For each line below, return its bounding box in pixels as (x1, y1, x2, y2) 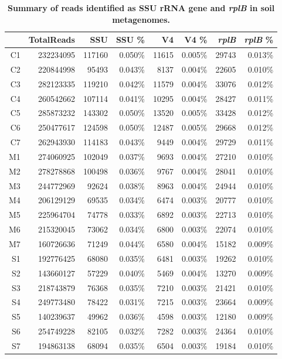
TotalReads (28, 33, 75, 46)
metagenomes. (112, 13, 171, 25)
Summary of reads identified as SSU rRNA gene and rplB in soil (8, 2, 275, 13)
